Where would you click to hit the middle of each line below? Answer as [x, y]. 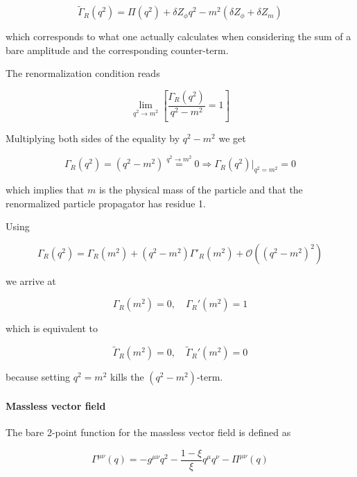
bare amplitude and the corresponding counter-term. [117, 50]
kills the [127, 377]
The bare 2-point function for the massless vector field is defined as [148, 432]
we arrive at [31, 280]
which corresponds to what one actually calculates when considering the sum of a [178, 36]
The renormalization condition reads [83, 73]
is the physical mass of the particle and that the [201, 190]
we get [232, 138]
